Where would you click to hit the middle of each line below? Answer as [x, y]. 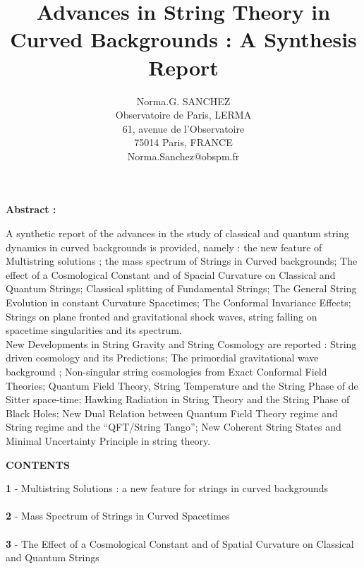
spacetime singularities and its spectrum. [94, 330]
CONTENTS [38, 464]
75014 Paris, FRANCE [183, 142]
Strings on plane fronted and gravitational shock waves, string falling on [162, 316]
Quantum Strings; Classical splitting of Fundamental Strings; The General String [181, 288]
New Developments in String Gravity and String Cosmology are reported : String [181, 343]
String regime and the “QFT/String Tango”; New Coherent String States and [174, 427]
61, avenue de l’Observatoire [183, 128]
